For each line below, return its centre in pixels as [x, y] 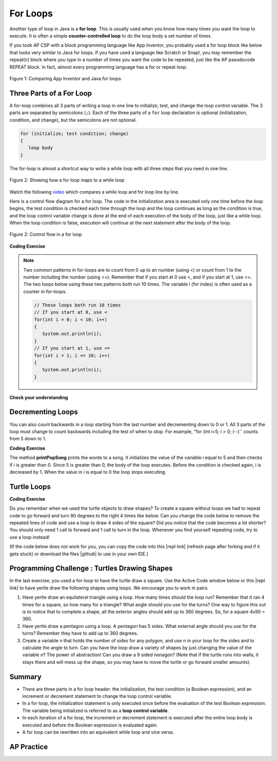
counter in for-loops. [45, 291]
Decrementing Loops [44, 412]
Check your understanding [39, 397]
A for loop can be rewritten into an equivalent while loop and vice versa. [98, 732]
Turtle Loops [30, 486]
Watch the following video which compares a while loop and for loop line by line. [94, 192]
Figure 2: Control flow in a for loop [46, 234]
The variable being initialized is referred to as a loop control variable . [96, 710]
